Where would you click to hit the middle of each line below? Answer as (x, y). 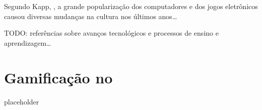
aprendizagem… (28, 42)
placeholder (22, 101)
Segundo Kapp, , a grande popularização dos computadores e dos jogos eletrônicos (131, 6)
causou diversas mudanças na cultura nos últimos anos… (91, 16)
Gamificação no (58, 77)
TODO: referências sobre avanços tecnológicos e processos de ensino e (111, 33)
